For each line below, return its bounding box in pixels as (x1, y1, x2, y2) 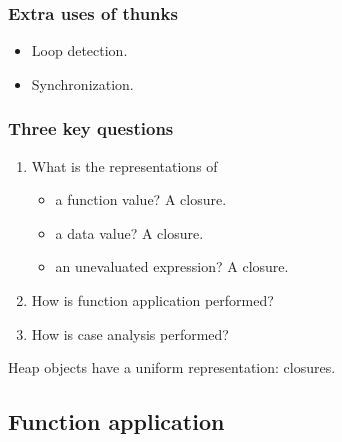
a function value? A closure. (55, 189, 227, 210)
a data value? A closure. (55, 222, 204, 243)
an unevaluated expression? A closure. (55, 256, 289, 277)
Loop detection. (31, 40, 128, 61)
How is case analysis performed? (31, 323, 229, 344)
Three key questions (8, 116, 174, 141)
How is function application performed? (31, 290, 274, 310)
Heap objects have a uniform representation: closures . (8, 357, 336, 378)
